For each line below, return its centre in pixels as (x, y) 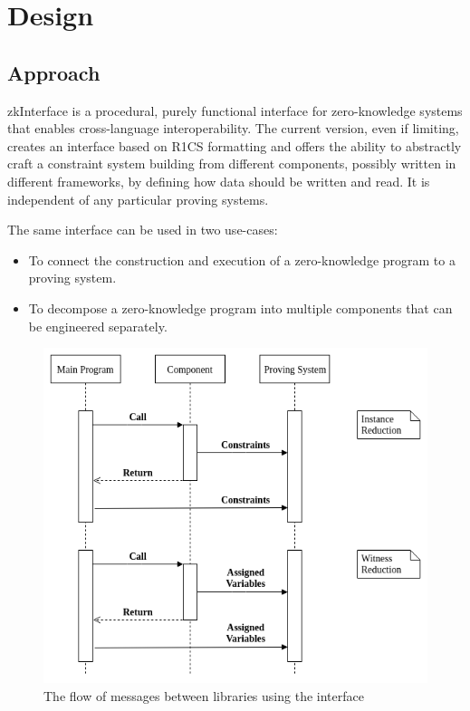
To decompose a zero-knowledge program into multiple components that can (240, 307)
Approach (54, 72)
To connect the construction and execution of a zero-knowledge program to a (242, 259)
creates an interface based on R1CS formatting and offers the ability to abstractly (235, 145)
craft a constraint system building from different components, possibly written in (232, 163)
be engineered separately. (98, 326)
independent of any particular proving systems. (138, 199)
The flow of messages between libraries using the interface (204, 695)
